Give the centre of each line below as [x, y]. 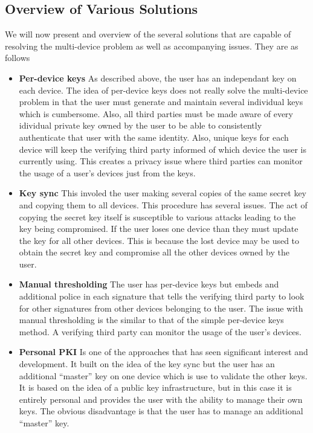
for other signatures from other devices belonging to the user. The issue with [161, 308]
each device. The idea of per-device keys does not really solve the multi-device [163, 90]
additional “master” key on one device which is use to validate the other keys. [163, 375]
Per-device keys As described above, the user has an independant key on [158, 78]
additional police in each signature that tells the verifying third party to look [162, 296]
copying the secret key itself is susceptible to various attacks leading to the [157, 216]
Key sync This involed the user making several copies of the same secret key [163, 193]
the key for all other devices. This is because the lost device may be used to [159, 240]
